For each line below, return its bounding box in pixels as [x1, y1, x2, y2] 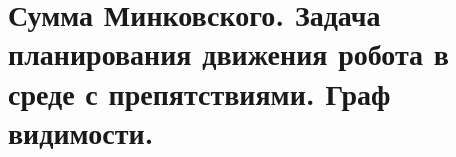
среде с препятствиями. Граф [8, 72, 391, 113]
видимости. [8, 111, 154, 152]
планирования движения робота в [8, 33, 449, 74]
